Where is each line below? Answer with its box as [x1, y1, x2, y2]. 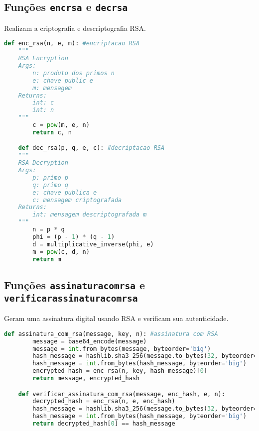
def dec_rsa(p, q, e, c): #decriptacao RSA [18, 144, 165, 152]
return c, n [32, 128, 72, 136]
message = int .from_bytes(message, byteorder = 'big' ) [32, 345, 211, 352]
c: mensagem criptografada [32, 196, 122, 204]
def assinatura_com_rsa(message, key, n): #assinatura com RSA [4, 330, 218, 337]
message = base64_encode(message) [32, 337, 147, 345]
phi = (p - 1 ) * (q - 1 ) [32, 233, 115, 240]
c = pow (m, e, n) [32, 121, 90, 128]
